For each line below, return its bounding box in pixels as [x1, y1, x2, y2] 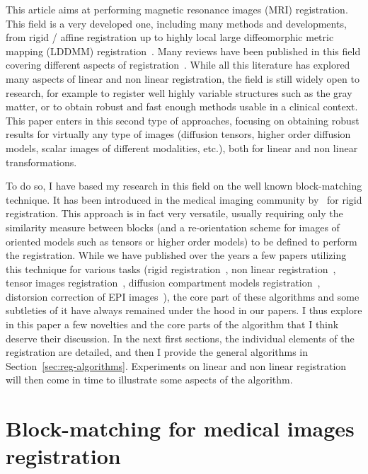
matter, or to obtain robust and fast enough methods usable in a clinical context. [6, 99, 358, 114]
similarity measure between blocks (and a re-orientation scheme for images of [6, 219, 340, 234]
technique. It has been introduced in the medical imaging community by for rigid [6, 192, 362, 207]
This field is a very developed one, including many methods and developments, [6, 16, 347, 30]
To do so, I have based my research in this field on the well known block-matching [6, 178, 362, 193]
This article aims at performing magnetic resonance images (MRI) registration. [6, 2, 348, 16]
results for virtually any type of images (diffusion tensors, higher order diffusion [6, 127, 351, 141]
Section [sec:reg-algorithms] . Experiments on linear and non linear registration [6, 358, 347, 373]
